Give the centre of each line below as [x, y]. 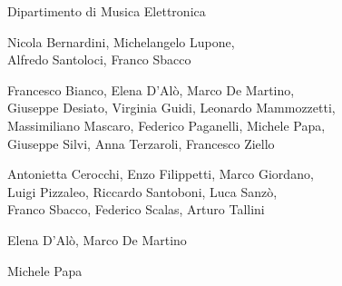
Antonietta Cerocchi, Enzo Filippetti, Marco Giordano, [161, 174]
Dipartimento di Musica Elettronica [107, 11]
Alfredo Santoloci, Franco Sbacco [99, 59]
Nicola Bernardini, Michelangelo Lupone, [121, 41]
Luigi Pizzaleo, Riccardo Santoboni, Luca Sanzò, [142, 191]
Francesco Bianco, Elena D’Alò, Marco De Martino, [151, 89]
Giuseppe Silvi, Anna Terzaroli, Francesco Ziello [141, 143]
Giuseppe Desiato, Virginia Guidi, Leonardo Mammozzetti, [171, 108]
